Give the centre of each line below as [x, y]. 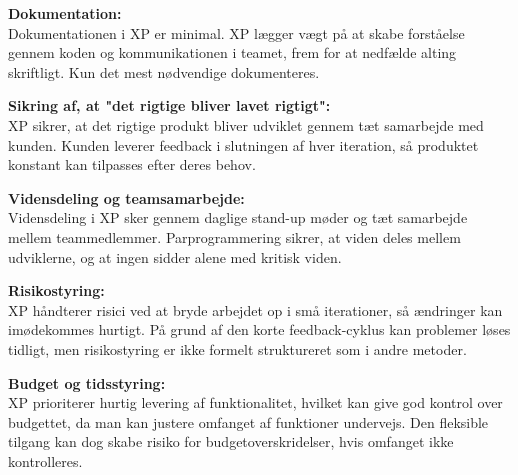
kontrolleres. [45, 460]
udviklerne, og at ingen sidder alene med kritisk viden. [175, 256]
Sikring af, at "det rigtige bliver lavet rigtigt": [169, 105]
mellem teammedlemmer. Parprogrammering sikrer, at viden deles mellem [234, 236]
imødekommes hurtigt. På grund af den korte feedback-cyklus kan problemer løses [259, 329]
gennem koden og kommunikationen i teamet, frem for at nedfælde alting [232, 52]
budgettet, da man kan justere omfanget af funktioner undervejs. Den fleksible [248, 421]
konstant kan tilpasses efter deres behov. [132, 164]
